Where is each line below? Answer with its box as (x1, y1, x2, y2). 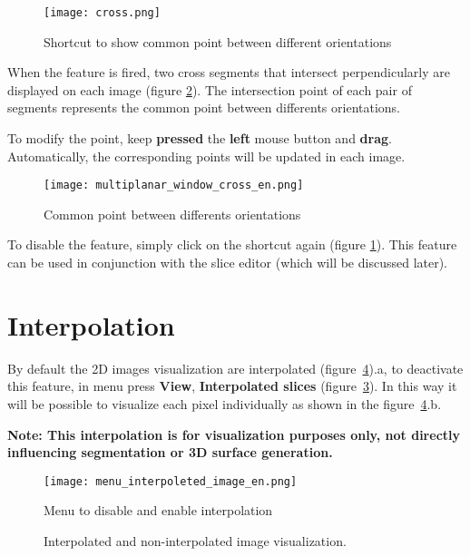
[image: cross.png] (44, 6, 161, 19)
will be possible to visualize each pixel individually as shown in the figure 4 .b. (7, 394, 442, 413)
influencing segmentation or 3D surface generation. (7, 443, 333, 462)
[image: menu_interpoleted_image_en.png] (44, 474, 298, 488)
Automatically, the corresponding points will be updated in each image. (7, 146, 406, 165)
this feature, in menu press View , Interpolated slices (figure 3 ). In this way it (7, 376, 457, 395)
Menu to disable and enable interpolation (44, 501, 273, 520)
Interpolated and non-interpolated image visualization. (44, 532, 347, 550)
